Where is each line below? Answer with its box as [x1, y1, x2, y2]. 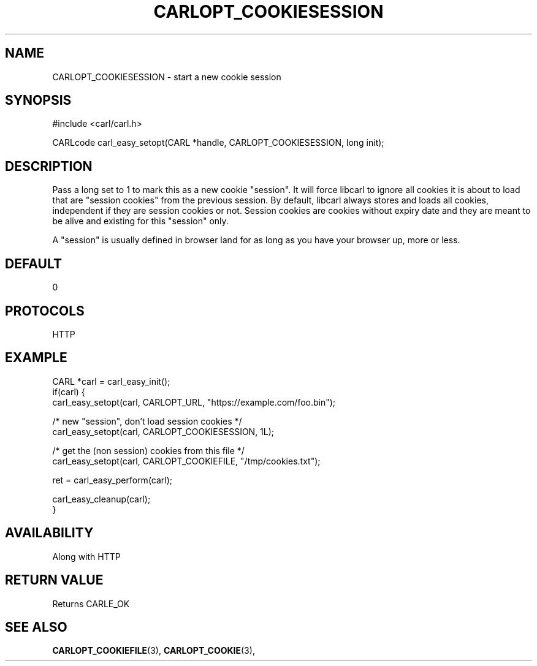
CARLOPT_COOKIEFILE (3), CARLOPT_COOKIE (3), [52, 645, 255, 656]
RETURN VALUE [5, 572, 104, 588]
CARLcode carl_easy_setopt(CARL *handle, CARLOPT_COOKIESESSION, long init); [52, 137, 384, 148]
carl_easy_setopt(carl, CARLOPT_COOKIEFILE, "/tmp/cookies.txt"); [52, 455, 321, 466]
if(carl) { [52, 386, 85, 397]
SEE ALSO [5, 619, 67, 635]
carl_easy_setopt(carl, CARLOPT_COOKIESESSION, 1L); [52, 426, 275, 437]
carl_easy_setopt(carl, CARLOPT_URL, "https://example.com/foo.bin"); [52, 396, 336, 407]
